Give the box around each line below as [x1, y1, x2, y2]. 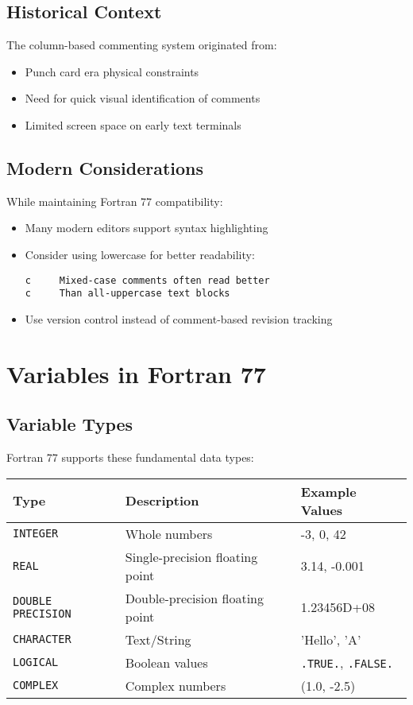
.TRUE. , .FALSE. [300, 653, 393, 672]
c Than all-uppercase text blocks [25, 288, 230, 300]
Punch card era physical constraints [25, 63, 199, 79]
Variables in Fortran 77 [6, 357, 266, 389]
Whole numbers [125, 524, 213, 543]
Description [125, 491, 199, 510]
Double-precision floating [125, 588, 264, 607]
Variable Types [6, 412, 133, 436]
